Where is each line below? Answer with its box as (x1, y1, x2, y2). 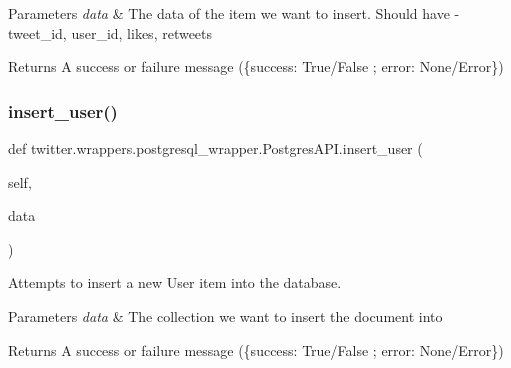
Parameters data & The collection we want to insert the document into (8, 305, 443, 326)
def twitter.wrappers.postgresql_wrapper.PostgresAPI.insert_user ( (8, 138, 423, 158)
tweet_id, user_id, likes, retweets (8, 22, 213, 43)
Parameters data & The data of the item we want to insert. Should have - (8, 3, 460, 23)
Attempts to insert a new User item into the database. (8, 272, 342, 293)
